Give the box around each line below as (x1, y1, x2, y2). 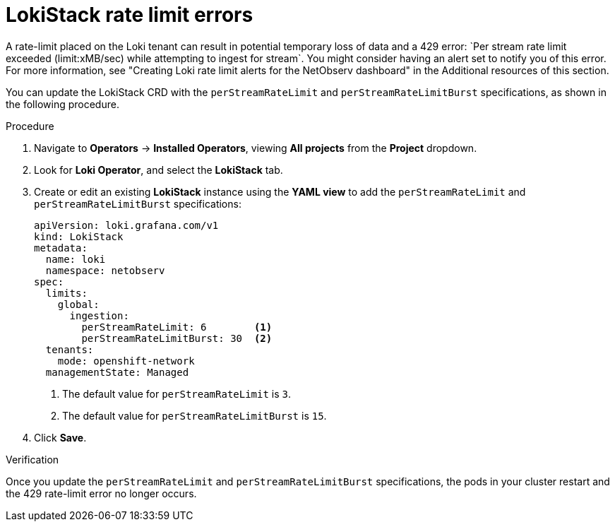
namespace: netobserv (45, 264, 165, 276)
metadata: (34, 242, 88, 254)
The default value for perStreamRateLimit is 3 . (62, 387, 292, 400)
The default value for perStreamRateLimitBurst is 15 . (62, 409, 327, 422)
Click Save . (34, 431, 87, 444)
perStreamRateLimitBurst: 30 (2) (81, 332, 273, 344)
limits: (45, 287, 88, 299)
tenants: (45, 343, 94, 355)
